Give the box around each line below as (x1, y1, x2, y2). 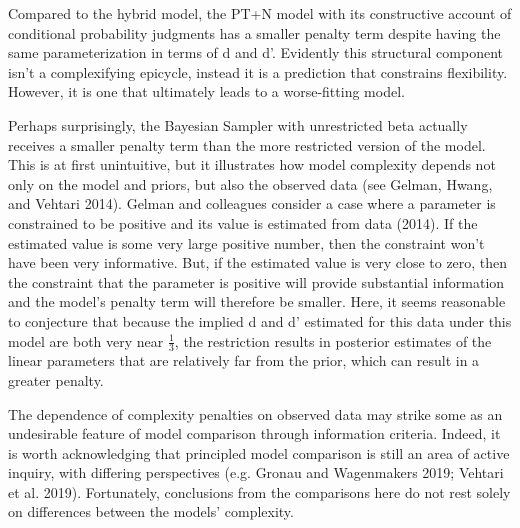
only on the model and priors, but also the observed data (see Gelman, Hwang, (8, 173, 493, 194)
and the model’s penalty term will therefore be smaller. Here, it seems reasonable (8, 291, 506, 312)
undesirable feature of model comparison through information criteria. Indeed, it (8, 423, 501, 444)
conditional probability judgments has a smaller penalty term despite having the (8, 22, 501, 43)
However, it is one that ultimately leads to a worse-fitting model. (8, 81, 405, 102)
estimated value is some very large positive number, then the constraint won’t (8, 232, 485, 253)
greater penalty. (8, 369, 104, 390)
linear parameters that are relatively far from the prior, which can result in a (8, 350, 480, 371)
